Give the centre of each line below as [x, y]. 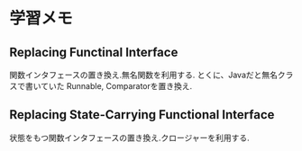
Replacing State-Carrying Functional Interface [142, 115]
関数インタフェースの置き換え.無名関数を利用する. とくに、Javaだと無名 [143, 75]
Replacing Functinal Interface [94, 52]
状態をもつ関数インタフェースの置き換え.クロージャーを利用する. [129, 138]
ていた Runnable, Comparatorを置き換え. [116, 86]
